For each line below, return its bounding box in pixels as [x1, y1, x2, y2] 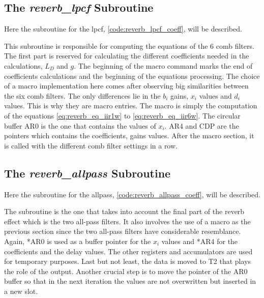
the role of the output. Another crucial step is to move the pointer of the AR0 [4, 265, 248, 276]
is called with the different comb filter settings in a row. [4, 140, 178, 151]
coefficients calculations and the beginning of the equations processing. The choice [4, 70, 260, 81]
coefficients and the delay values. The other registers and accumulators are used [4, 246, 253, 256]
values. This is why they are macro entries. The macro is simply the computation [4, 100, 257, 111]
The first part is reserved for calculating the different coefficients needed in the [4, 50, 249, 61]
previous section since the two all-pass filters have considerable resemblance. [4, 226, 241, 236]
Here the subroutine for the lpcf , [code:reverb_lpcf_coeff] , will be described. [4, 23, 242, 34]
